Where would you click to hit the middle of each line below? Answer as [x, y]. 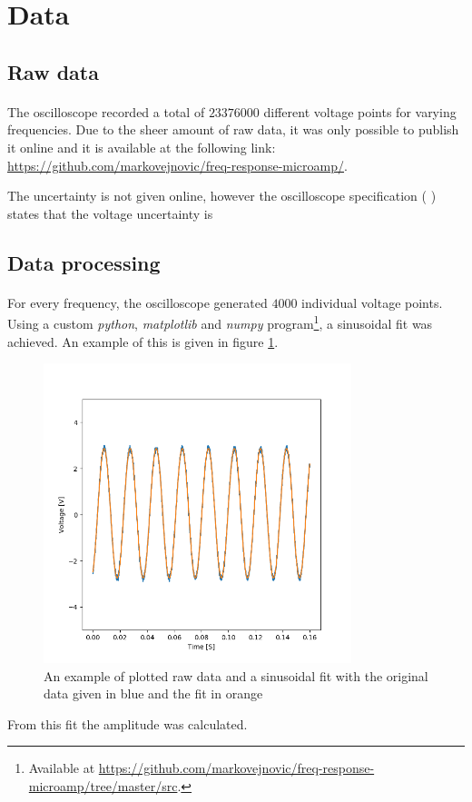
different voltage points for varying [360, 111]
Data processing [84, 262]
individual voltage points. [372, 302]
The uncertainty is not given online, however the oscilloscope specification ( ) [222, 196]
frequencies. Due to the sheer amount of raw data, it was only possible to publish [233, 129]
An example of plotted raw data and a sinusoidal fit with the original [236, 675]
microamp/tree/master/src [103, 786]
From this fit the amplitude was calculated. [128, 723]
